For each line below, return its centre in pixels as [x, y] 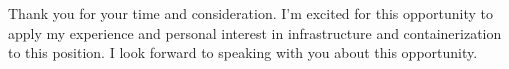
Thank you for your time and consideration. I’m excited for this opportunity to [250, 13]
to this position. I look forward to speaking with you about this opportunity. [243, 52]
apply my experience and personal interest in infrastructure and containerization [255, 32]
